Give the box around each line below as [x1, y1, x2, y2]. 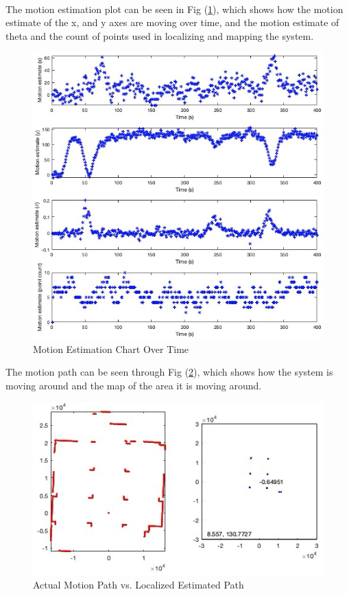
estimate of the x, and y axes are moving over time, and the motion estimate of [5, 15, 339, 30]
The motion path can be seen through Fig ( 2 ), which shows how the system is [5, 365, 333, 379]
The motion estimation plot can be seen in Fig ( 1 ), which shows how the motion [5, 1, 344, 16]
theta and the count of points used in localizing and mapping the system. [5, 28, 314, 43]
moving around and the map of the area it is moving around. [5, 378, 262, 392]
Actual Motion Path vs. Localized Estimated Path [33, 578, 244, 592]
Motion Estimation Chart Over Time [33, 341, 189, 356]
